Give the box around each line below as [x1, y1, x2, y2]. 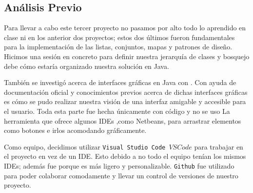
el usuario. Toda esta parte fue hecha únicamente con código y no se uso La [4, 106, 230, 116]
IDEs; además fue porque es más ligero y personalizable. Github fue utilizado [4, 160, 234, 171]
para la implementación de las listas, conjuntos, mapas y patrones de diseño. [4, 42, 233, 52]
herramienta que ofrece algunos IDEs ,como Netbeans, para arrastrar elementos [4, 115, 241, 126]
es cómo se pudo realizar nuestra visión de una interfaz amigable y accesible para [4, 96, 246, 107]
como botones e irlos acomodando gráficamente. [4, 125, 147, 135]
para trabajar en [194, 141, 243, 151]
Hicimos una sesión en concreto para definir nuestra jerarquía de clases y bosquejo [4, 51, 250, 61]
